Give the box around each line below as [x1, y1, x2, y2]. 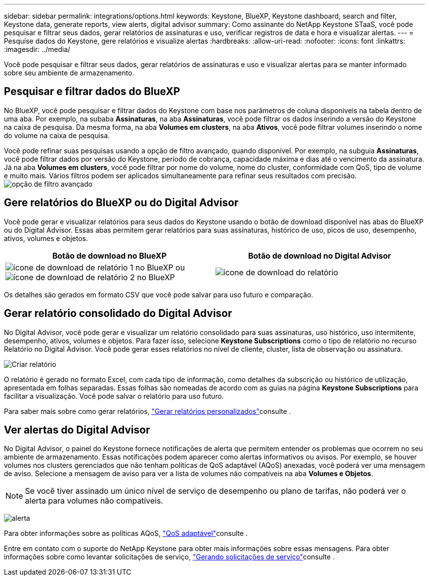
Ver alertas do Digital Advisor [4, 423, 150, 436]
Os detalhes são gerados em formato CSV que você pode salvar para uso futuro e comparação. [4, 290, 313, 299]
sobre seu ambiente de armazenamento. [4, 69, 134, 77]
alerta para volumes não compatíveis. [25, 496, 163, 506]
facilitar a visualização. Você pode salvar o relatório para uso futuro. [4, 391, 224, 400]
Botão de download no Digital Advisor [248, 250, 391, 261]
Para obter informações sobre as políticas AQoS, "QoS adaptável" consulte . [4, 529, 248, 538]
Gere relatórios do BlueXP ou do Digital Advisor [4, 196, 238, 209]
